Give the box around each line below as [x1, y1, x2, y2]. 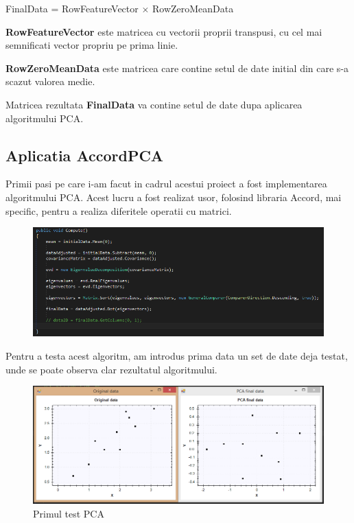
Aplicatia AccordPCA [5, 144, 164, 165]
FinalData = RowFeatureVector [5, 1, 139, 15]
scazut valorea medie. [5, 74, 95, 89]
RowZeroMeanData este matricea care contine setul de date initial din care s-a [5, 60, 349, 75]
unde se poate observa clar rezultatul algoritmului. [5, 362, 217, 376]
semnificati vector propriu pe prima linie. [5, 38, 178, 52]
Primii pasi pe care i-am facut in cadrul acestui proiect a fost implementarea [5, 176, 327, 191]
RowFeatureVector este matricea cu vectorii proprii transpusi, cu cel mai [5, 24, 322, 38]
